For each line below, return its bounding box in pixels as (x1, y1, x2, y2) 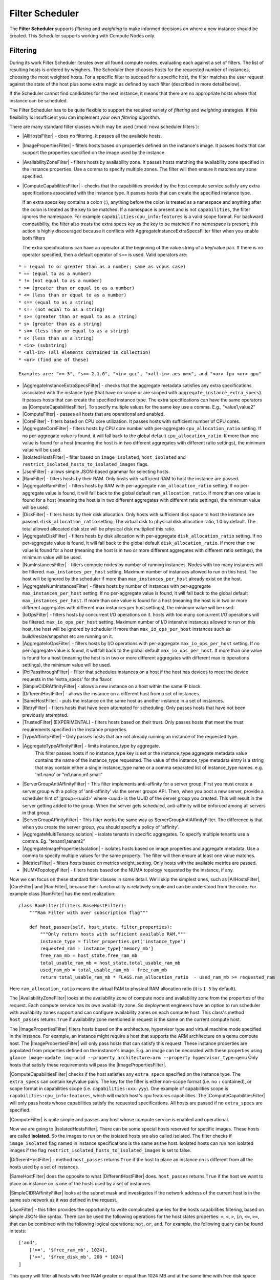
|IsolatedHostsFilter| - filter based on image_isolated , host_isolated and (22, 454, 186, 460)
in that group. (22, 809, 51, 816)
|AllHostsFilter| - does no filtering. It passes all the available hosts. (22, 133, 162, 139)
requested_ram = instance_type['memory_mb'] (40, 945, 154, 951)
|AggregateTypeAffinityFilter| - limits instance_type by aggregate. (22, 743, 160, 749)
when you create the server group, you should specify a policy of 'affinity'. (22, 824, 180, 830)
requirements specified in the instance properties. (22, 726, 128, 732)
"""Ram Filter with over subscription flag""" (29, 909, 148, 915)
